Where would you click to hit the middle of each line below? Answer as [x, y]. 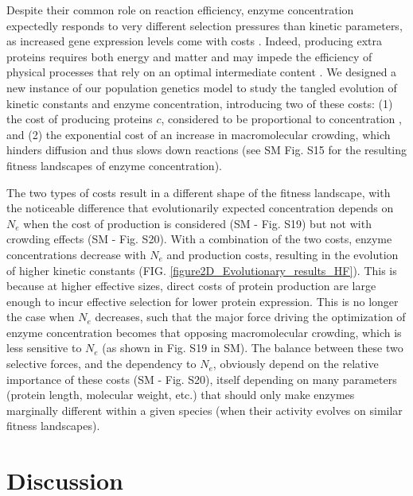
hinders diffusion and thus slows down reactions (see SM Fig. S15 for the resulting [207, 150]
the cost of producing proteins [80, 119]
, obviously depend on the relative [296, 364]
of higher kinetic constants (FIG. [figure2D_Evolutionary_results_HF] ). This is [202, 270]
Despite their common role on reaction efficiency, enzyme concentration [180, 10]
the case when [41, 317]
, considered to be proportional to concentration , [281, 119]
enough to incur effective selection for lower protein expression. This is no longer [203, 301]
